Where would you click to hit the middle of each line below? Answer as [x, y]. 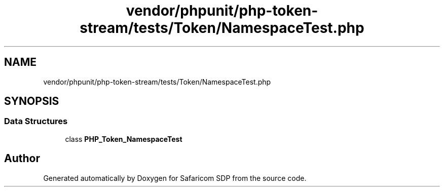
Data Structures [36, 121]
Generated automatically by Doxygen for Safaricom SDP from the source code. [175, 178]
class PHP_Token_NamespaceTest [124, 139]
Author [22, 159]
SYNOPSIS [32, 101]
